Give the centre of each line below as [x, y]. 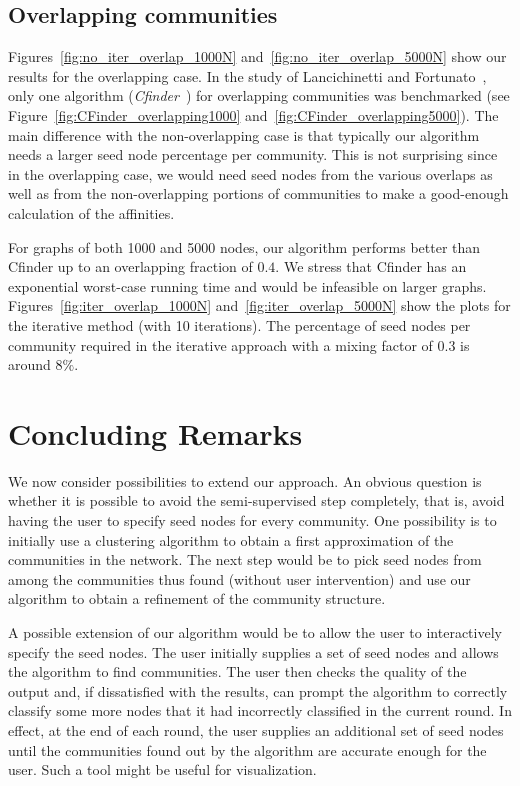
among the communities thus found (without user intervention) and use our [239, 578]
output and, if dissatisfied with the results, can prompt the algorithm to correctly [258, 690]
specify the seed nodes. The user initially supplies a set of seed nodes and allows [253, 651]
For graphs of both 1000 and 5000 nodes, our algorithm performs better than [244, 246]
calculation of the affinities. [91, 212]
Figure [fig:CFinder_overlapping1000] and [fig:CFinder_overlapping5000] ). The [253, 114]
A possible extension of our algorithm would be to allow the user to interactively [255, 631]
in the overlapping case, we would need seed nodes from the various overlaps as [250, 173]
